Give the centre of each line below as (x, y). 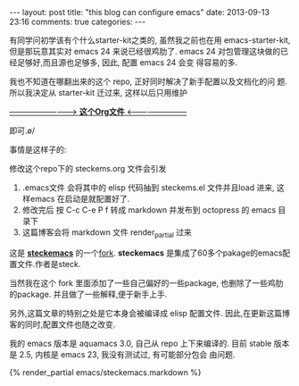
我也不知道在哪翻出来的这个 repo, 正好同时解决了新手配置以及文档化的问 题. (149, 81)
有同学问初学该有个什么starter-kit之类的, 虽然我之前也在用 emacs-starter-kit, (150, 40)
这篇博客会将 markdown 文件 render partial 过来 (107, 233)
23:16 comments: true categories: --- (78, 21)
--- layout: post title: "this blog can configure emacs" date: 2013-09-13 (140, 12)
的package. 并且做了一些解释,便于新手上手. (88, 294)
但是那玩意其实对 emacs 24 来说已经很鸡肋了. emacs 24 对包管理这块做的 (145, 51)
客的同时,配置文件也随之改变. (62, 324)
